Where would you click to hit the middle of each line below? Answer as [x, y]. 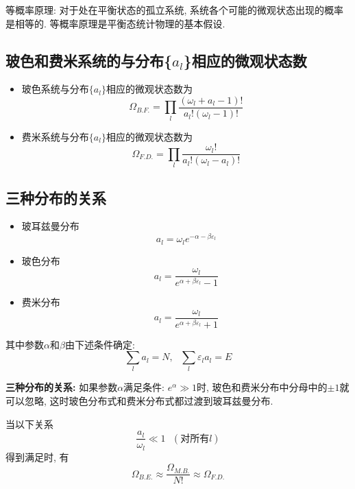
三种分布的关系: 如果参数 [62, 387]
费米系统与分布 [55, 136]
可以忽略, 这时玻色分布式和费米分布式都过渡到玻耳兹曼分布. [139, 401]
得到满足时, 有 [37, 456]
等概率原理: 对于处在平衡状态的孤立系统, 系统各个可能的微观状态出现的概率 [175, 10]
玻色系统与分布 [55, 89]
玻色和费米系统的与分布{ [89, 60]
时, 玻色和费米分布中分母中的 [262, 387]
